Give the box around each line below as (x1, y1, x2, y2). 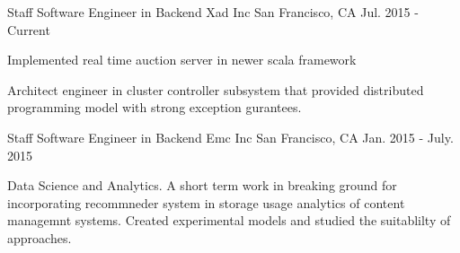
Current (7, 20, 50, 39)
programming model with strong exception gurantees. (7, 98, 302, 117)
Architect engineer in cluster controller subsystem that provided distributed (7, 80, 424, 99)
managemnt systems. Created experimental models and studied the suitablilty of (7, 211, 451, 230)
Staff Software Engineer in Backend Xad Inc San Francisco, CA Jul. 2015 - (7, 3, 419, 21)
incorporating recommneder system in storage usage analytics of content (7, 193, 405, 212)
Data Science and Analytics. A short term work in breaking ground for (7, 176, 397, 195)
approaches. (7, 228, 72, 247)
